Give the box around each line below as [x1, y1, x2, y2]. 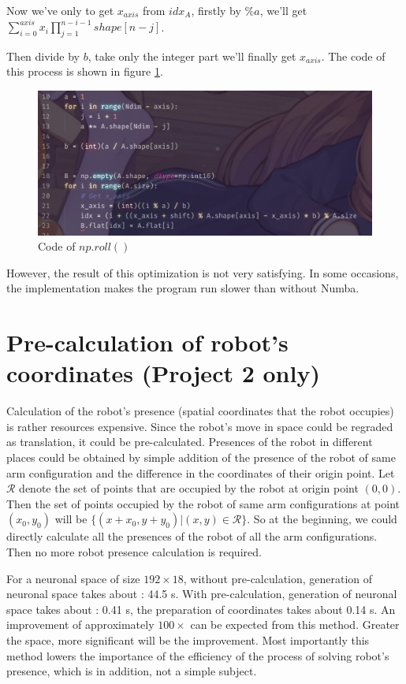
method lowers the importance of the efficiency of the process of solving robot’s [6, 647, 389, 664]
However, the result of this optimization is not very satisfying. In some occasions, [6, 264, 399, 281]
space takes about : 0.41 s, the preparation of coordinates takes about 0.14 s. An [6, 600, 396, 617]
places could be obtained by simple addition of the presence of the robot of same [6, 448, 396, 465]
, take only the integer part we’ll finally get [88, 47, 296, 64]
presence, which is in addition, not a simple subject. [6, 663, 257, 679]
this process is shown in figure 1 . [6, 63, 163, 80]
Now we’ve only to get [6, 2, 114, 18]
